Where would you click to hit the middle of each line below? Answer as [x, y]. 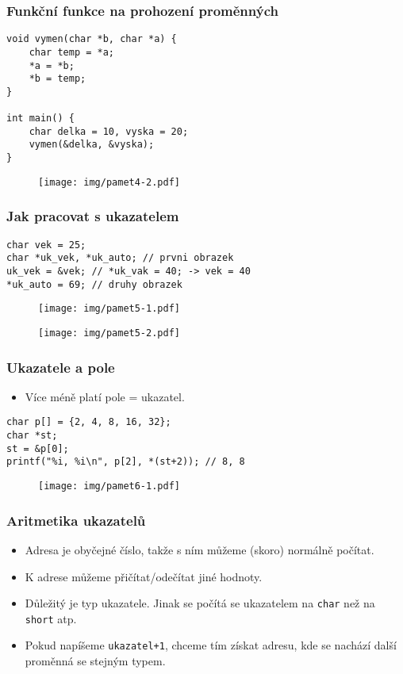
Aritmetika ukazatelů [76, 520]
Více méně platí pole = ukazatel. [105, 396]
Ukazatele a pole [61, 367]
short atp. [51, 618]
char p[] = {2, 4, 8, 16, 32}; [89, 422]
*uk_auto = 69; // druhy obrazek [94, 284]
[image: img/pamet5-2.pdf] [109, 333]
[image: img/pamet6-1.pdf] [109, 486]
